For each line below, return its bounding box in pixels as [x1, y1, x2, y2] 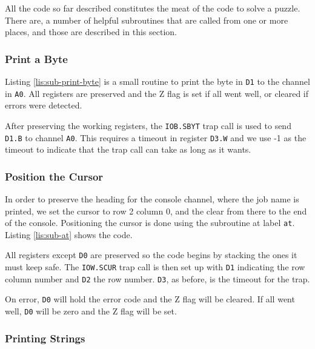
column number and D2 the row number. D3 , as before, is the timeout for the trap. [5, 272, 310, 285]
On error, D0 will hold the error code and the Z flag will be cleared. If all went [5, 293, 295, 305]
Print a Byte [5, 51, 68, 66]
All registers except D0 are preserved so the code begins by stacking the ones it [5, 248, 297, 261]
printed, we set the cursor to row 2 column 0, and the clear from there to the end [5, 204, 307, 217]
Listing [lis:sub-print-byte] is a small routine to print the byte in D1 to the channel [5, 75, 310, 87]
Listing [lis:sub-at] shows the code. [5, 228, 133, 241]
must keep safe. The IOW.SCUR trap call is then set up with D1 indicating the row [5, 261, 305, 273]
